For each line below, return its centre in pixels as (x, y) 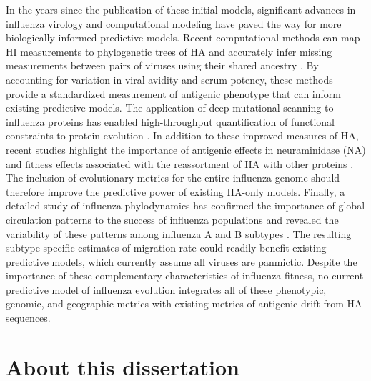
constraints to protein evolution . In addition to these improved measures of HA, (182, 135)
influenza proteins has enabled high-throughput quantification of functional (170, 121)
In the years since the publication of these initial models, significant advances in (181, 9)
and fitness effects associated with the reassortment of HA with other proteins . (180, 163)
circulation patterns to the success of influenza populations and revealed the (172, 219)
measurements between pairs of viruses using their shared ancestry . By (162, 65)
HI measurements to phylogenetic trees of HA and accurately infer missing (169, 51)
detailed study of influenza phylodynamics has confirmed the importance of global (185, 206)
